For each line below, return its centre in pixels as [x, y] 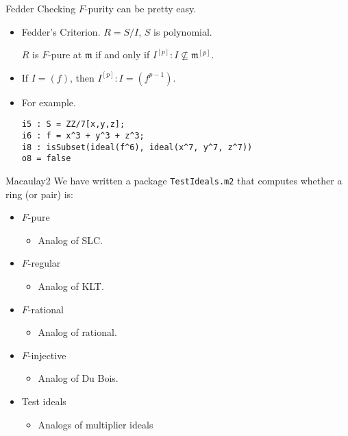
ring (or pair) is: [39, 194]
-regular [44, 263]
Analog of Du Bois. [78, 378]
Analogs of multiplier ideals [96, 424]
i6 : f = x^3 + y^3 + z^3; [83, 136]
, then [82, 77]
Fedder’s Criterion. [61, 31]
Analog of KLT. [71, 286]
